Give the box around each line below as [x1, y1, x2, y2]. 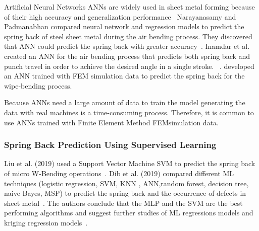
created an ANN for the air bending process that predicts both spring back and [4, 50, 250, 61]
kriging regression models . [4, 217, 88, 227]
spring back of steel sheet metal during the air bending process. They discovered [4, 31, 252, 41]
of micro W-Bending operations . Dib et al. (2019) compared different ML [4, 168, 234, 178]
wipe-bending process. [4, 80, 72, 91]
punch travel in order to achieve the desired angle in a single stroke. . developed [4, 60, 254, 71]
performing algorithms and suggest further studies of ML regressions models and [4, 207, 253, 218]
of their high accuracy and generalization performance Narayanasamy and [4, 11, 236, 22]
